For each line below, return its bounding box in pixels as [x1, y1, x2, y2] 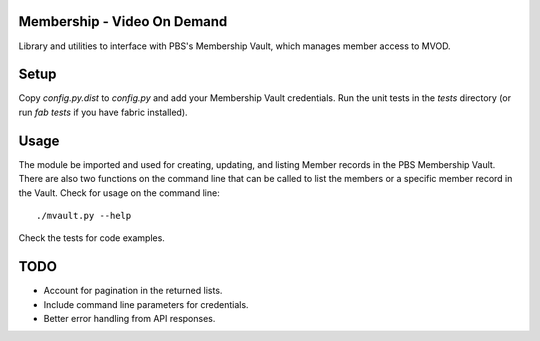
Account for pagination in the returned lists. [43, 285, 223, 297]
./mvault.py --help [36, 210, 132, 221]
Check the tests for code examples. [18, 232, 165, 244]
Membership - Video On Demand [18, 13, 228, 30]
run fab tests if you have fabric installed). [18, 106, 189, 118]
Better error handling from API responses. [43, 312, 216, 324]
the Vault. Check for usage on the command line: [18, 186, 220, 199]
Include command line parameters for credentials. [43, 298, 249, 310]
